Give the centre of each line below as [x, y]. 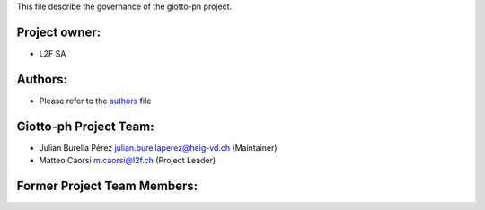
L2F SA [53, 53]
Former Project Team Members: [107, 185]
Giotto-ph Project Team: [85, 126]
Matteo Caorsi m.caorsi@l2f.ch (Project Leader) [128, 161]
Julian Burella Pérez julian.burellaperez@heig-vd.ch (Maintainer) [158, 147]
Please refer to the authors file [95, 101]
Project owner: [59, 32]
